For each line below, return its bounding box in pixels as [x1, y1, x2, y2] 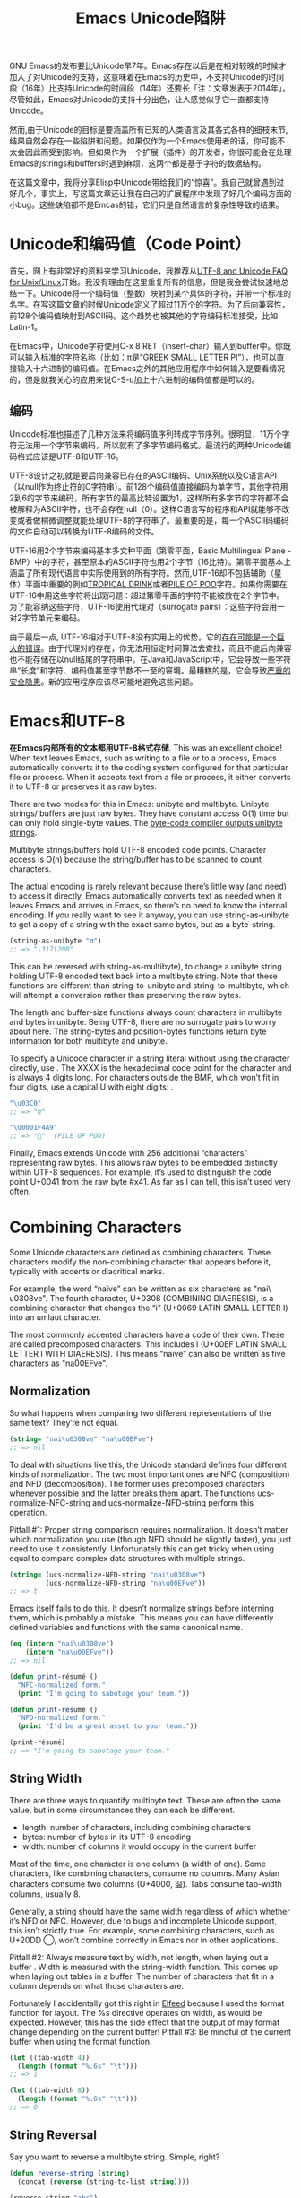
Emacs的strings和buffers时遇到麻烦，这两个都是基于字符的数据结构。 [9, 158, 267, 169]
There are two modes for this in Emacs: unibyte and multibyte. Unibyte [9, 798, 270, 809]
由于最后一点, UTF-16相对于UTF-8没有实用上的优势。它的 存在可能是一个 [9, 631, 278, 642]
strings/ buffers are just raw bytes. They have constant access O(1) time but [9, 808, 289, 819]
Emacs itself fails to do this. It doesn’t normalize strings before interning [9, 1603, 275, 1614]
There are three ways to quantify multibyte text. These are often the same [9, 1794, 282, 1805]
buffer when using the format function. [9, 2036, 152, 2046]
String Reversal [9, 2127, 97, 2143]
